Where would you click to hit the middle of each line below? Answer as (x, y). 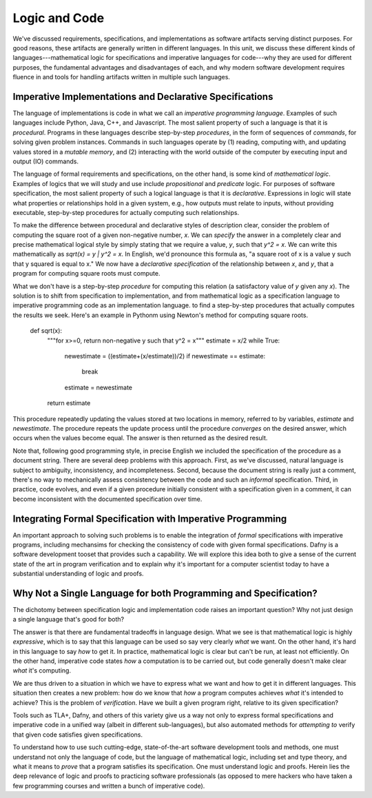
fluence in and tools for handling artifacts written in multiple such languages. (122, 77)
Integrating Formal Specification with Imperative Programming (150, 519)
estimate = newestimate (99, 387)
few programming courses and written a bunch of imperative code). (109, 786)
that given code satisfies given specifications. (77, 735)
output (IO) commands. (46, 161)
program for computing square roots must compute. (87, 274)
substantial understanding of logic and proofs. (78, 574)
